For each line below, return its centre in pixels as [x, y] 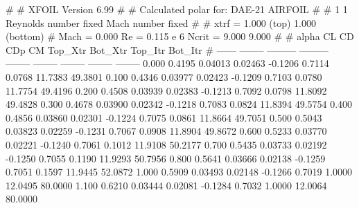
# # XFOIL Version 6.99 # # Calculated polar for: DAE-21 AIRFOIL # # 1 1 [177, 9]
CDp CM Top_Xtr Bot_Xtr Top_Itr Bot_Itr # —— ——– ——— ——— [167, 49]
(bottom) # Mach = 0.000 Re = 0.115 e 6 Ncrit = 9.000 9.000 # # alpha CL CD [180, 36]
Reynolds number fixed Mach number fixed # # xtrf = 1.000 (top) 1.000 [161, 22]
